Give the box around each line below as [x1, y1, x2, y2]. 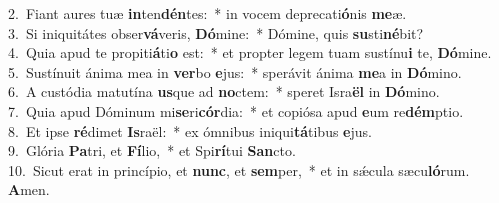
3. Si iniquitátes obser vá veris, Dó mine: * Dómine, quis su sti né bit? [8, 22, 424, 43]
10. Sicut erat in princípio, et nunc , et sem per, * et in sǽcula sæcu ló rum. [8, 159, 470, 180]
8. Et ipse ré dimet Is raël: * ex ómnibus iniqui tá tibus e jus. [8, 120, 372, 141]
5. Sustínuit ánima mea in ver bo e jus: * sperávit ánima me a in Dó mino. [8, 61, 462, 82]
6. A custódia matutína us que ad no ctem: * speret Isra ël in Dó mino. [8, 81, 440, 102]
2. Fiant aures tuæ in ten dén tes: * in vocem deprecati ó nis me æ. [8, 3, 407, 23]
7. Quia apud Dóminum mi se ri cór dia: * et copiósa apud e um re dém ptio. [8, 100, 464, 121]
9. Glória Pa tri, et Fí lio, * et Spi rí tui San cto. [8, 140, 296, 161]
